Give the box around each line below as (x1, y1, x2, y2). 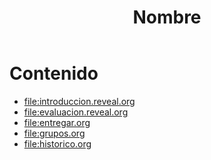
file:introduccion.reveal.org (23, 95, 136, 107)
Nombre (132, 6, 202, 29)
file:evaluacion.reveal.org (23, 106, 129, 118)
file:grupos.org (23, 127, 86, 139)
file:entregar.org (23, 116, 91, 128)
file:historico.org (23, 137, 92, 150)
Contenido (9, 62, 99, 85)
